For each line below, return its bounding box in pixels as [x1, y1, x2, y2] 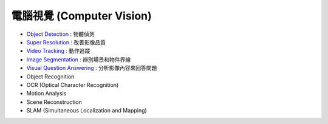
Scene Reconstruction [26, 98, 82, 106]
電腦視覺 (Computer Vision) [11, 9, 152, 22]
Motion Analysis [26, 90, 67, 97]
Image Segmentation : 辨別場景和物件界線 [26, 55, 131, 63]
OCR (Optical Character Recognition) [26, 81, 119, 88]
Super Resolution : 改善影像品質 [26, 38, 106, 46]
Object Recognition [26, 73, 75, 80]
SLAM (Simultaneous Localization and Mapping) [26, 107, 147, 114]
